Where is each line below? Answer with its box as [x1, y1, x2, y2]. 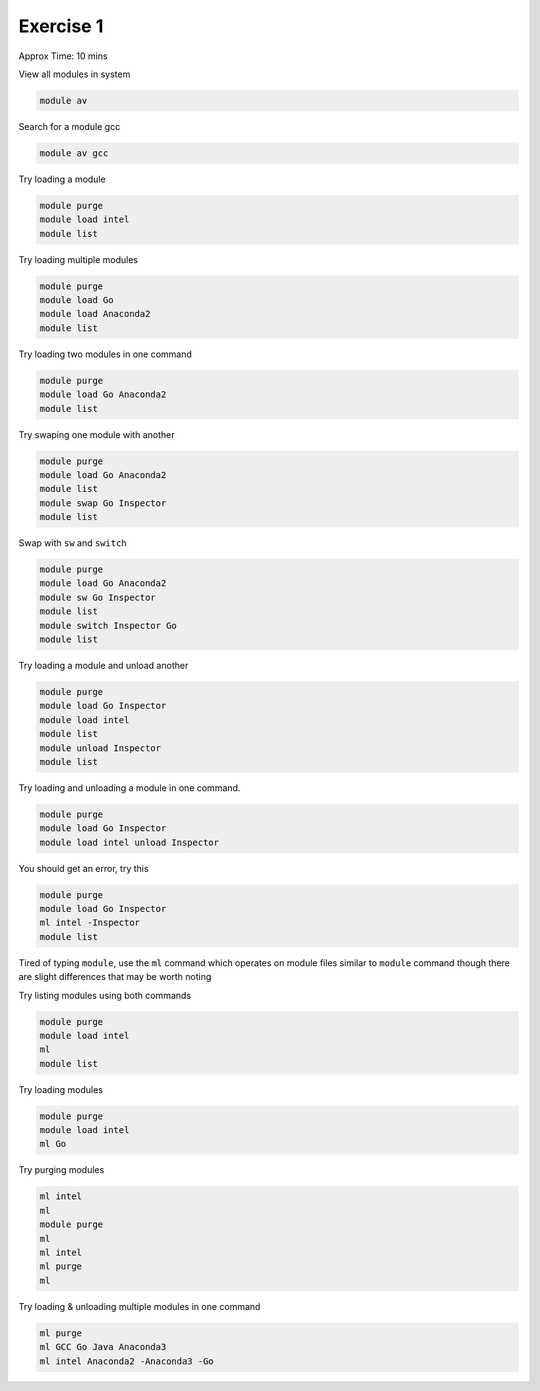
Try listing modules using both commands [18, 989, 192, 1001]
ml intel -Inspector [39, 917, 140, 929]
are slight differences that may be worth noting [18, 971, 212, 983]
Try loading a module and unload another [18, 659, 189, 671]
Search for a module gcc [18, 120, 121, 132]
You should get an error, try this [18, 862, 149, 874]
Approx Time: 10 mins [18, 50, 109, 62]
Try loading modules [18, 1083, 104, 1095]
